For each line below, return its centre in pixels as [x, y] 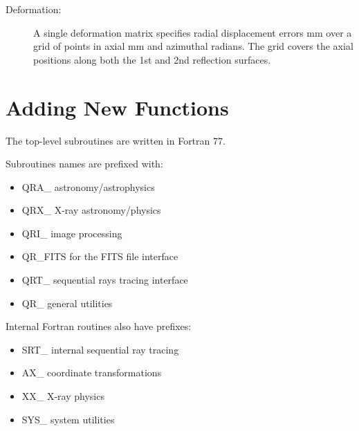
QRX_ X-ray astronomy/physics [91, 210]
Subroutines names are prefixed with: [84, 164]
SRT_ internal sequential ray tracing [100, 349]
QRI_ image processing [72, 233]
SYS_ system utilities [68, 419]
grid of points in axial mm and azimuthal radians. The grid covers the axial [193, 46]
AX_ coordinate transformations [92, 373]
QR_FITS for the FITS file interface [100, 256]
